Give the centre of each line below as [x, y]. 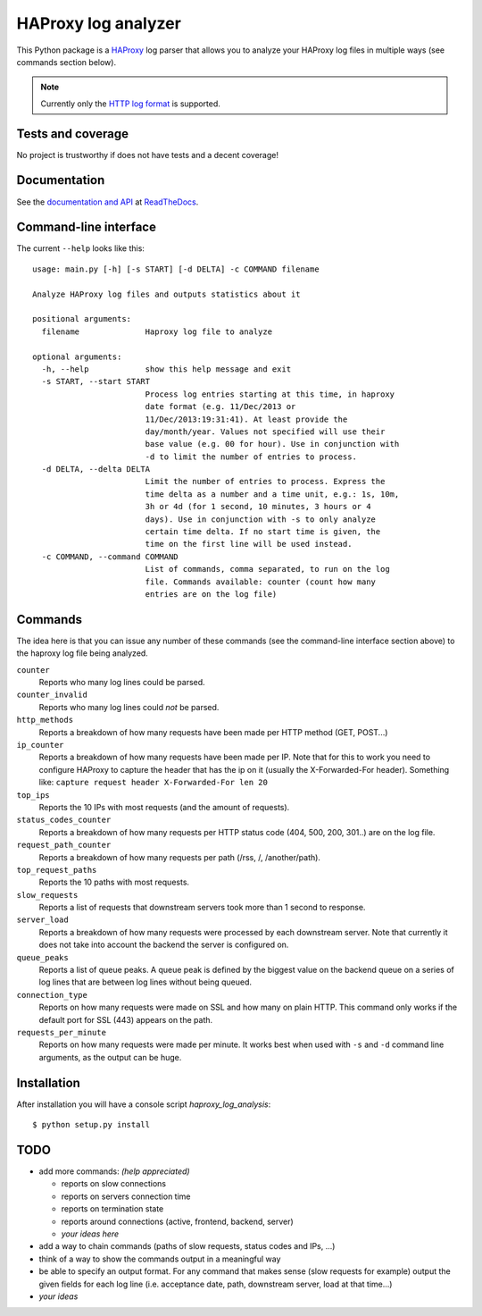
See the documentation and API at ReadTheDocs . [108, 202]
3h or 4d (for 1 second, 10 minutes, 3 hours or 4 [258, 507]
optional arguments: [77, 356]
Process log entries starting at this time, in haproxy [270, 394]
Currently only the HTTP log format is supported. [130, 104]
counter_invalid [52, 695]
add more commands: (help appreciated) [115, 1171]
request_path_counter [64, 845]
